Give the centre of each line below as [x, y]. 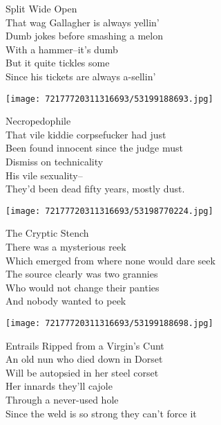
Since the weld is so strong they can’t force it [101, 413]
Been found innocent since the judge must [95, 148]
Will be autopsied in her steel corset [82, 372]
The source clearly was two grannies [82, 274]
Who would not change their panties [83, 287]
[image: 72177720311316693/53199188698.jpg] [109, 323]
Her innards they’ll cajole [59, 386]
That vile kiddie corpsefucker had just [86, 134]
